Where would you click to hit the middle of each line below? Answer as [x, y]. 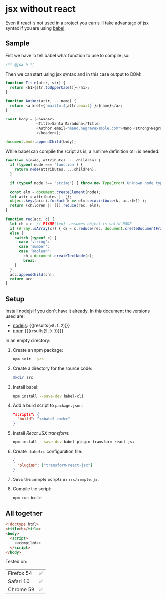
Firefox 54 [20, 573]
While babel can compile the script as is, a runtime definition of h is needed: [83, 151]
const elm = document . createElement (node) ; [55, 192]
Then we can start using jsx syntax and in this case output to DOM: [74, 74]
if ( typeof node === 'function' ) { [47, 165]
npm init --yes [28, 359]
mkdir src [23, 377]
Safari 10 [19, 581]
